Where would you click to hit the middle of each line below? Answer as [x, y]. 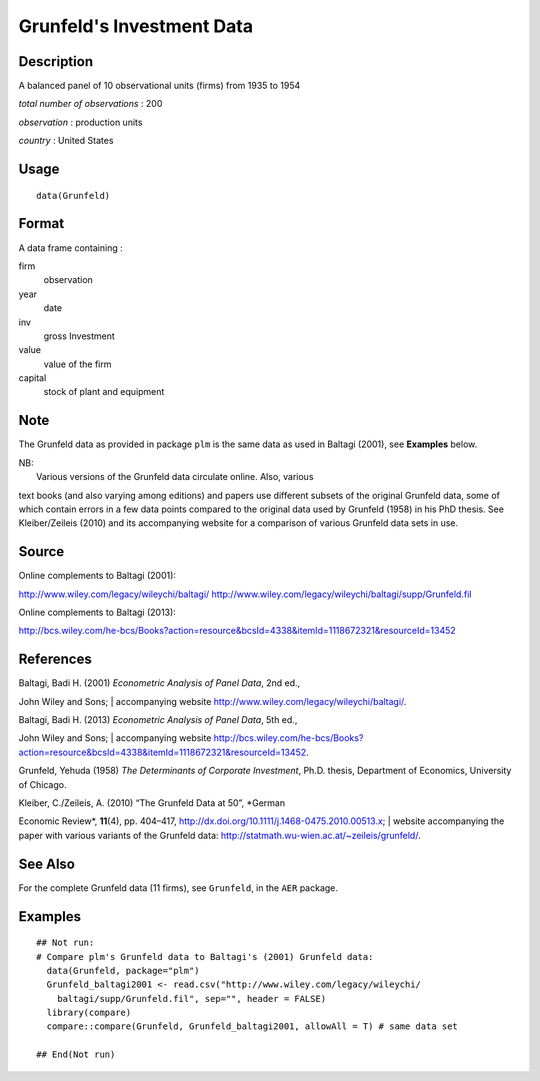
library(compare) [89, 1013]
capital [32, 378]
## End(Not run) [76, 1054]
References [55, 659]
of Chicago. [42, 784]
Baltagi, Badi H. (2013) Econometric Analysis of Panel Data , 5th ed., [158, 720]
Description [56, 61]
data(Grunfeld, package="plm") [123, 970]
